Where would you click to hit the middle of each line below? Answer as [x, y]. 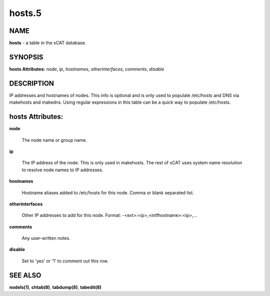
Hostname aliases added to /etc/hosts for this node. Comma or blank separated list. [108, 192]
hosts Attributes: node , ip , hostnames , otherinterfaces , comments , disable [87, 69]
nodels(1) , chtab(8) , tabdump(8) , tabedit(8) [55, 287]
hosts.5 [25, 13]
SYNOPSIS [26, 57]
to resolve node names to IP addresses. [62, 170]
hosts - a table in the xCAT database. [48, 43]
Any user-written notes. [46, 238]
